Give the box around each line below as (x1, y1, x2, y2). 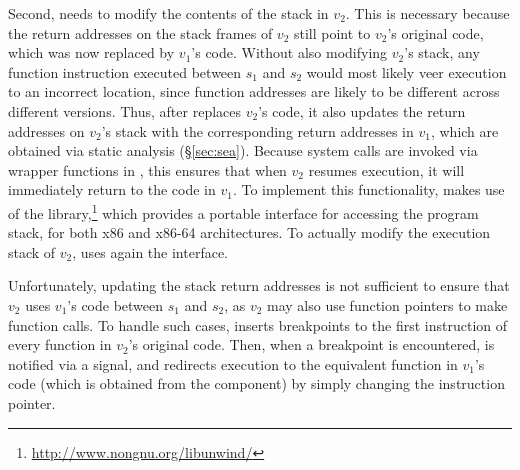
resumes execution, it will (308, 159, 465, 180)
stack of (8, 241, 56, 262)
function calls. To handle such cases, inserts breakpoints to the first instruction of (8, 314, 508, 335)
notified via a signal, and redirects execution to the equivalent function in (8, 353, 458, 374)
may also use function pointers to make (267, 294, 508, 315)
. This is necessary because (345, 3, 510, 23)
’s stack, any (404, 42, 480, 63)
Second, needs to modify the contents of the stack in (8, 3, 329, 23)
